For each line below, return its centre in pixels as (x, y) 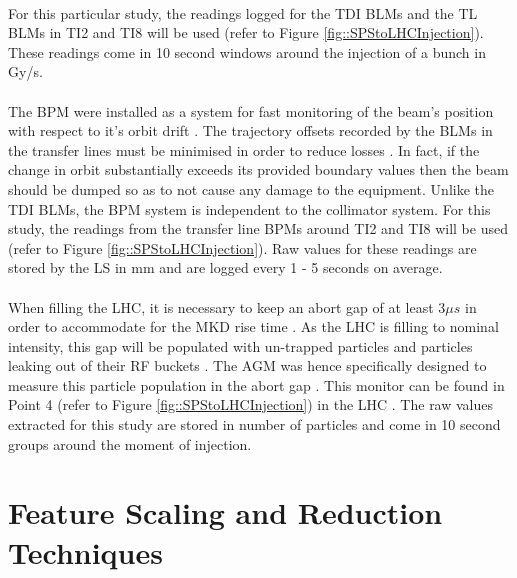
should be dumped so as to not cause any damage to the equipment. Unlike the (251, 188)
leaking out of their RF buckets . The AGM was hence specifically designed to (247, 365)
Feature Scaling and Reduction (225, 512)
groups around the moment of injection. (130, 443)
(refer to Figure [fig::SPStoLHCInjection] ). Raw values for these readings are (242, 247)
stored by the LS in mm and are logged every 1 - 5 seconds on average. (225, 267)
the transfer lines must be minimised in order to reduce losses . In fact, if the (244, 149)
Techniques (85, 551)
